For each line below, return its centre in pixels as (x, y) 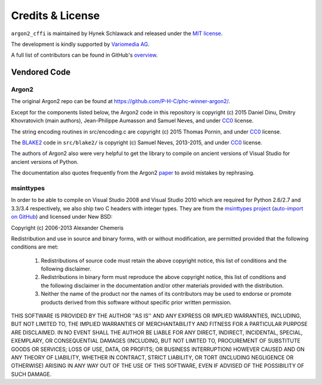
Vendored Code (41, 72)
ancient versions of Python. (45, 162)
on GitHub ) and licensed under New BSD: (62, 217)
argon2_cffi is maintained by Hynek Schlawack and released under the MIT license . (117, 33)
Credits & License (55, 15)
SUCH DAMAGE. (31, 374)
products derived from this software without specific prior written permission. (136, 302)
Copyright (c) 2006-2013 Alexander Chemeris (67, 228)
